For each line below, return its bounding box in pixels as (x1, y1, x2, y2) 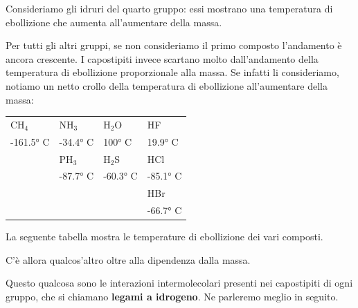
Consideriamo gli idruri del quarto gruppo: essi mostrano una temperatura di (6, 1, 333, 15)
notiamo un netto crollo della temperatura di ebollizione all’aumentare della (6, 78, 328, 93)
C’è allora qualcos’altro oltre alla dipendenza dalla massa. (6, 252, 251, 267)
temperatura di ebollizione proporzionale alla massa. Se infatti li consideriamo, (6, 65, 339, 79)
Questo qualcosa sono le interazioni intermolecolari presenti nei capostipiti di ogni (6, 276, 353, 290)
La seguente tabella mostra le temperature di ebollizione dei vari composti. (6, 229, 323, 244)
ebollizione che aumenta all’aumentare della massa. (6, 15, 222, 29)
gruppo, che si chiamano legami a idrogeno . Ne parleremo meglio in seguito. (6, 289, 339, 303)
